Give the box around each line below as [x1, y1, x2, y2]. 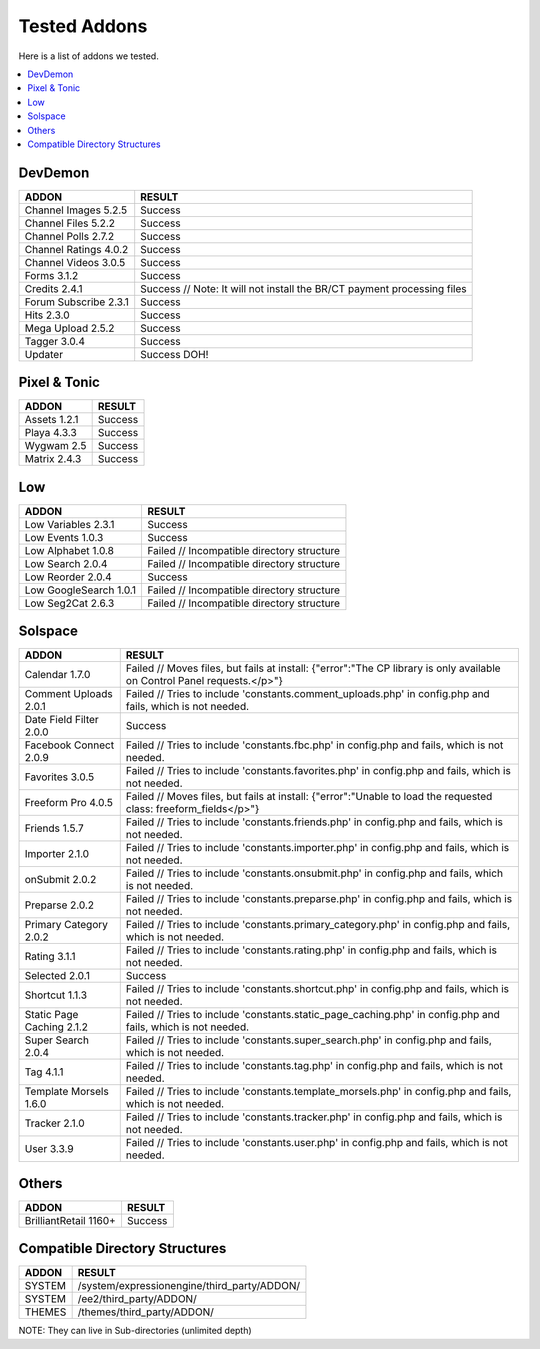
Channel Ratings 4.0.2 [24, 242, 129, 256]
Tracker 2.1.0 [24, 1116, 85, 1130]
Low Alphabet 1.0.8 [24, 543, 115, 557]
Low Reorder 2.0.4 [24, 570, 112, 584]
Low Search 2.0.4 [24, 556, 108, 570]
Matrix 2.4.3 [24, 452, 82, 466]
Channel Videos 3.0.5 [24, 255, 126, 269]
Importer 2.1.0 [24, 847, 90, 861]
